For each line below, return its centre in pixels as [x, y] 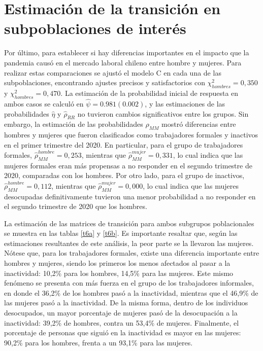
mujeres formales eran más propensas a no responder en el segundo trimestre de [128, 165]
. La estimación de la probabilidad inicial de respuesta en [150, 93]
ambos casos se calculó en [44, 103]
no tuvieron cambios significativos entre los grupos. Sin [163, 113]
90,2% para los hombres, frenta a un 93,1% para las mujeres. [98, 342]
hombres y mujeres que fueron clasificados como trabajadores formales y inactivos [131, 135]
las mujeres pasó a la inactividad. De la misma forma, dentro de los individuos [126, 303]
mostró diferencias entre [199, 124]
